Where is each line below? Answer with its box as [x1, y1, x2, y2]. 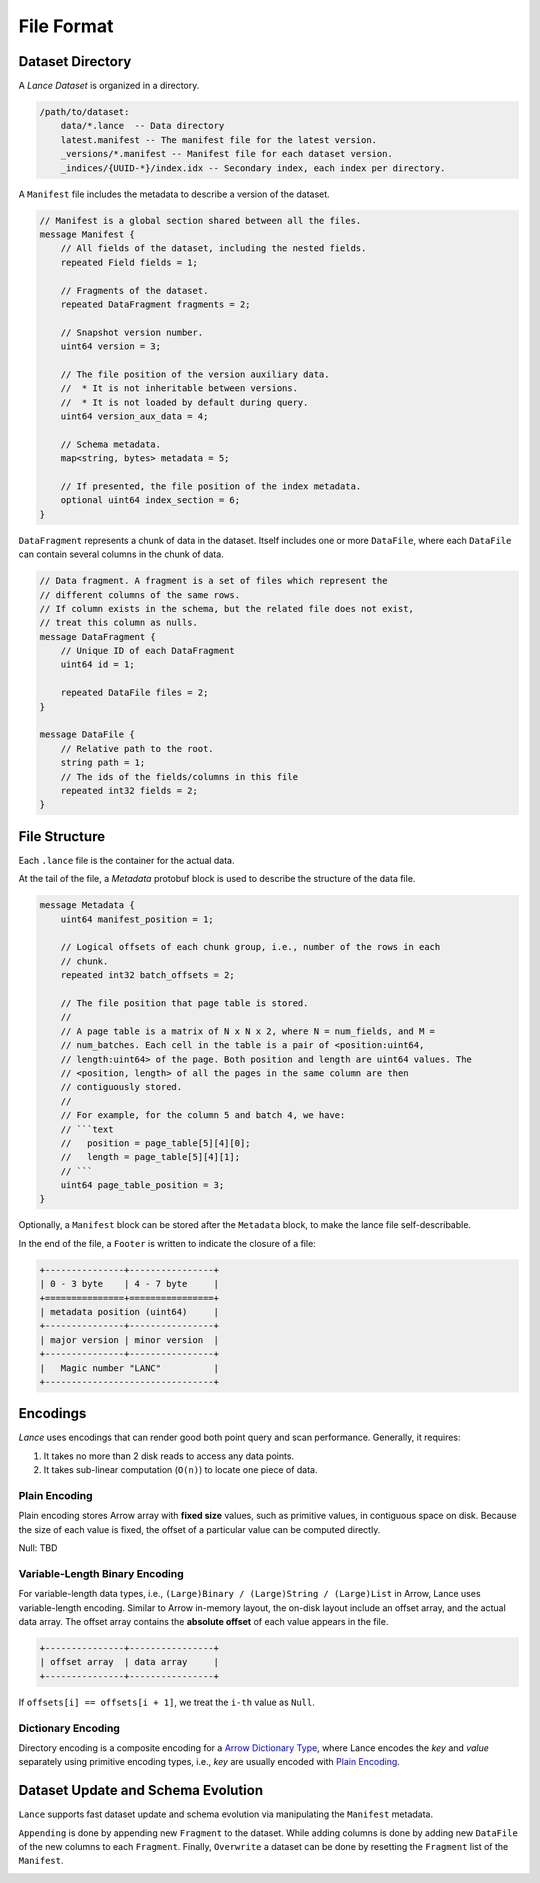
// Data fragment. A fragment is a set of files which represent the [39, 575, 388, 587]
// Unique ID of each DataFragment [60, 645, 235, 657]
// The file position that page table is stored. [60, 998, 309, 1009]
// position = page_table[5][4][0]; [60, 1137, 251, 1149]
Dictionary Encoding [18, 1721, 120, 1735]
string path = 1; [60, 757, 146, 769]
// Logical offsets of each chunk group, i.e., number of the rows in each [60, 941, 441, 953]
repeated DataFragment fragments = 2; [60, 298, 251, 310]
